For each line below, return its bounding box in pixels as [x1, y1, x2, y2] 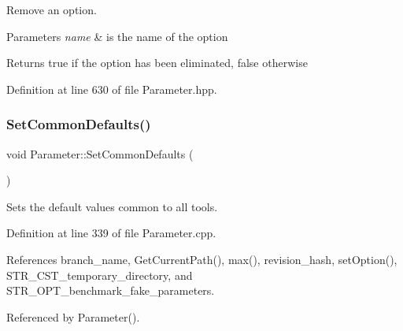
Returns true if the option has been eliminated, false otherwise [6, 54, 308, 71]
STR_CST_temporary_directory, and [6, 266, 193, 283]
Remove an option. [6, 2, 97, 17]
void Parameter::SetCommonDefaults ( [6, 145, 194, 162]
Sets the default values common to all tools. [6, 198, 218, 214]
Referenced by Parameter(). [6, 308, 140, 325]
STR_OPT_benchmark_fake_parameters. [6, 282, 215, 299]
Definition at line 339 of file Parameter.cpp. [6, 225, 216, 241]
